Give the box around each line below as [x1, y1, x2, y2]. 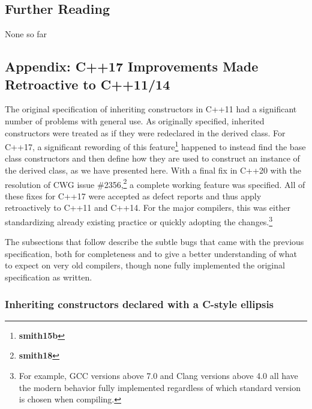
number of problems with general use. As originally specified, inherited [5, 114, 265, 127]
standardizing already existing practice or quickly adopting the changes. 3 [5, 214, 273, 228]
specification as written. [5, 271, 92, 283]
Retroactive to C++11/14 [5, 74, 170, 93]
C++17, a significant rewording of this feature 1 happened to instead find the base [5, 139, 306, 153]
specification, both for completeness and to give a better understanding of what [5, 247, 297, 259]
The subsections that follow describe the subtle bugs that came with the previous [5, 235, 304, 248]
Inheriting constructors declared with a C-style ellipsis [5, 296, 274, 311]
